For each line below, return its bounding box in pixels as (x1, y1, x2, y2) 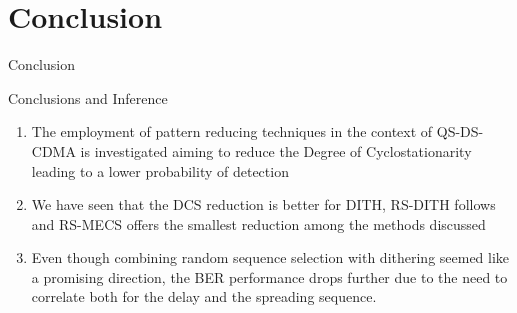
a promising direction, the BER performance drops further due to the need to (31, 266, 508, 287)
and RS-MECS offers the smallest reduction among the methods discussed (31, 213, 486, 234)
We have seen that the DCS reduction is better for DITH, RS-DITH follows (31, 194, 496, 215)
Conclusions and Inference (8, 87, 168, 108)
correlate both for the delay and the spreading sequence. (31, 286, 377, 307)
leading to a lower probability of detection (31, 160, 289, 181)
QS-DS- (436, 121, 484, 142)
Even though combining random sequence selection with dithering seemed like (31, 247, 510, 268)
